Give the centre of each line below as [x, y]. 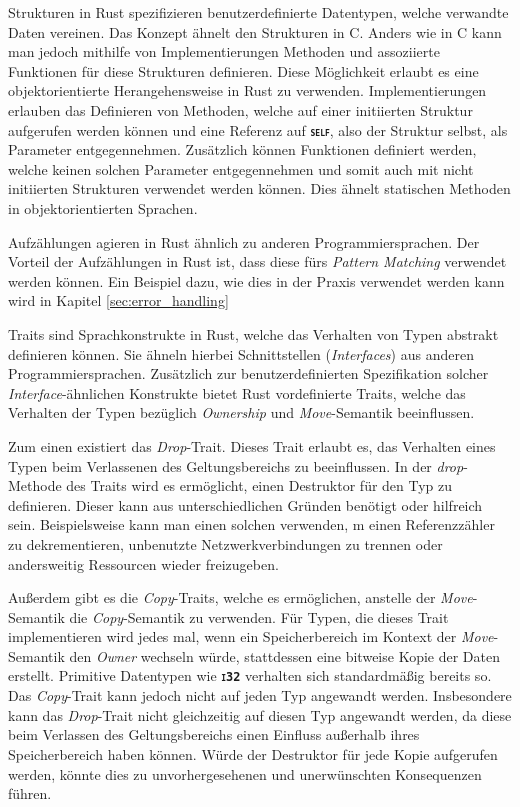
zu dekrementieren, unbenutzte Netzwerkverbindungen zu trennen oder [225, 543]
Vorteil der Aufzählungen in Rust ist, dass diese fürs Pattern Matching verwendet [257, 261]
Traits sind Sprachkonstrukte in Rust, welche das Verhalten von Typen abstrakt [253, 333]
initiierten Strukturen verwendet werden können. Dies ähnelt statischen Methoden [259, 188]
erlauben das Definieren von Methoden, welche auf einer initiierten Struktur [240, 109]
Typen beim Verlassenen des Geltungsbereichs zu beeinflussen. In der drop [236, 465]
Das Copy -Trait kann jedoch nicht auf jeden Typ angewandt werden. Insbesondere [260, 695]
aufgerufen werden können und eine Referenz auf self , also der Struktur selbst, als [258, 129]
